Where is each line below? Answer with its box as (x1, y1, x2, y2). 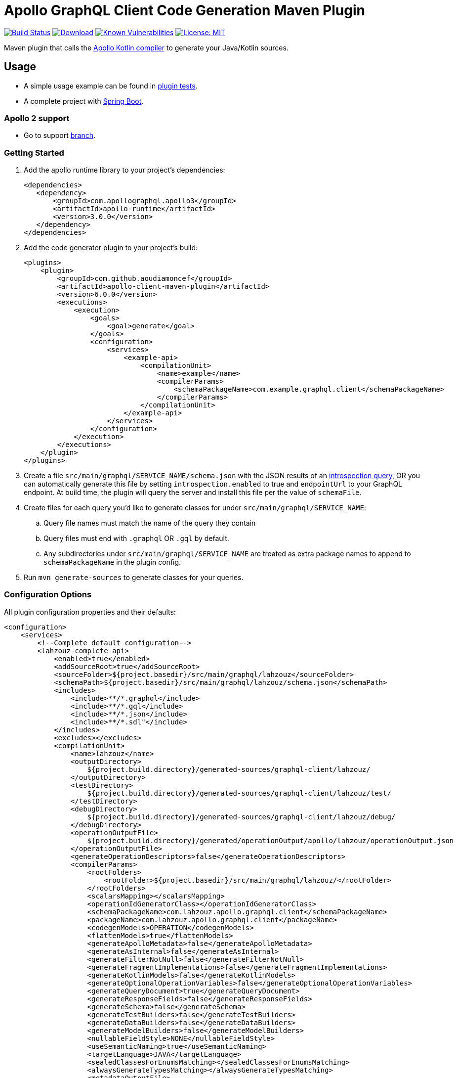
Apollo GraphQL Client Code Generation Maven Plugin (4, 2, 365, 19)
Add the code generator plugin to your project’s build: (24, 243, 198, 252)
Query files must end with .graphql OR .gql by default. (43, 534, 229, 543)
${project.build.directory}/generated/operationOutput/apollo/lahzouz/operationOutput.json (87, 836, 454, 845)
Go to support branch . (24, 131, 96, 140)
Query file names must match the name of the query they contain (43, 519, 256, 528)
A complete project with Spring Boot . (24, 96, 144, 105)
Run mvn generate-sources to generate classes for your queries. (24, 573, 244, 582)
